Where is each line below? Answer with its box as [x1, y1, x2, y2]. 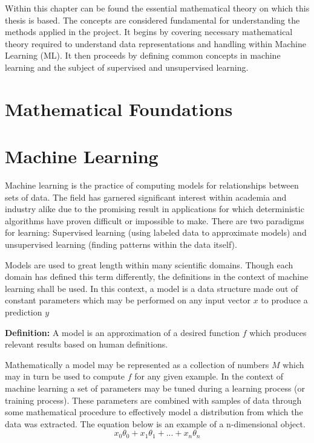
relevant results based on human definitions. [5, 338, 168, 351]
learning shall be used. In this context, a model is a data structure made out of [5, 282, 298, 294]
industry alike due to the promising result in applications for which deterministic [5, 202, 304, 215]
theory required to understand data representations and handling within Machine [5, 37, 306, 50]
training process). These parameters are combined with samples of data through [5, 393, 302, 406]
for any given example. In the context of [134, 370, 284, 383]
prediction [5, 306, 42, 318]
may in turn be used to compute [5, 370, 125, 383]
